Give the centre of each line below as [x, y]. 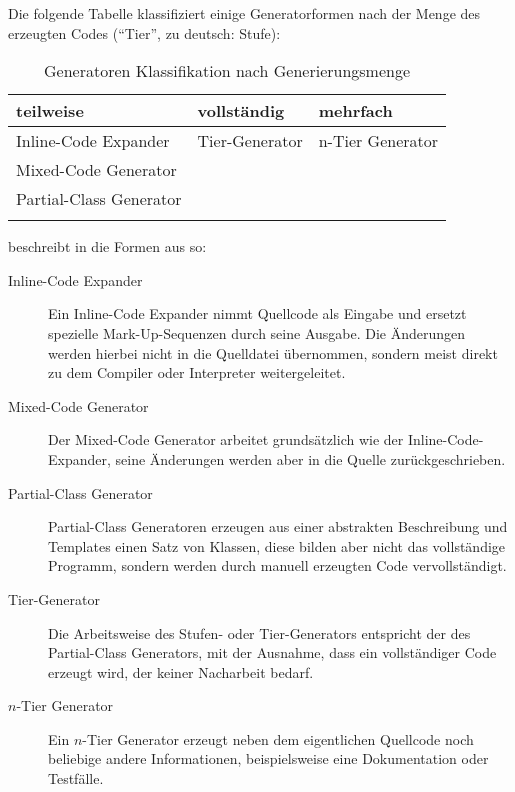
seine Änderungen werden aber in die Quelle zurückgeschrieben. [310, 458]
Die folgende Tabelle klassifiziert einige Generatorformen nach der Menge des [244, 13]
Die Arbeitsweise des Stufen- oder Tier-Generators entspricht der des [259, 632]
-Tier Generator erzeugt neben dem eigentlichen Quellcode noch [278, 738]
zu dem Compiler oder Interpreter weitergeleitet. [197, 372]
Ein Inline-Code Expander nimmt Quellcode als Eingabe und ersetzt [257, 313]
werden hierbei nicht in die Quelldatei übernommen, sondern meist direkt [273, 352]
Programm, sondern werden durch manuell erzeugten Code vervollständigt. [277, 565]
